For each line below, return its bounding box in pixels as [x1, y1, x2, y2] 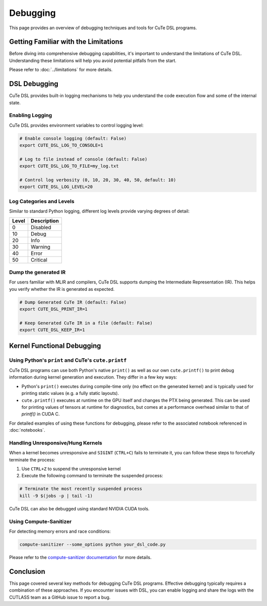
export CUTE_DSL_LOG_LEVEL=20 [19, 184, 93, 190]
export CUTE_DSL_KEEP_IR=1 [19, 327, 85, 333]
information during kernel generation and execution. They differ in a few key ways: [9, 374, 178, 380]
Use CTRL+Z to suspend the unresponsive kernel [21, 466, 121, 472]
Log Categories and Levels [9, 198, 75, 205]
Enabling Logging [9, 112, 52, 119]
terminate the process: [9, 456, 55, 463]
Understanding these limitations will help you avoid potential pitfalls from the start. [9, 57, 177, 63]
